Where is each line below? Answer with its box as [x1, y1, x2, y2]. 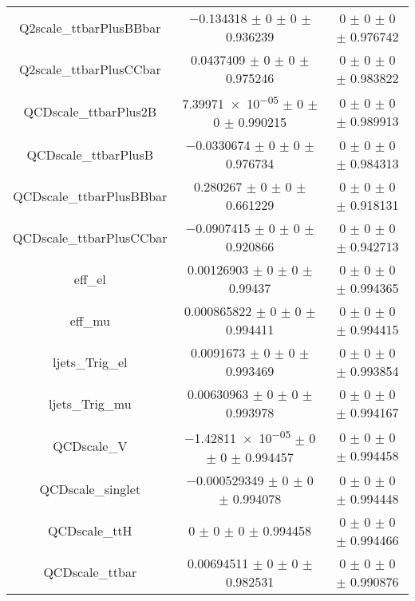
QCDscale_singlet [39, 480, 141, 499]
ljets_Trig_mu [48, 393, 132, 413]
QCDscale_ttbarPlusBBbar [13, 186, 168, 205]
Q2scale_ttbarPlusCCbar [18, 59, 161, 78]
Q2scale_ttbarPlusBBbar [19, 18, 161, 37]
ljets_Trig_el [53, 352, 128, 371]
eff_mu [69, 310, 110, 330]
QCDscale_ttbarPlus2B [23, 102, 157, 121]
